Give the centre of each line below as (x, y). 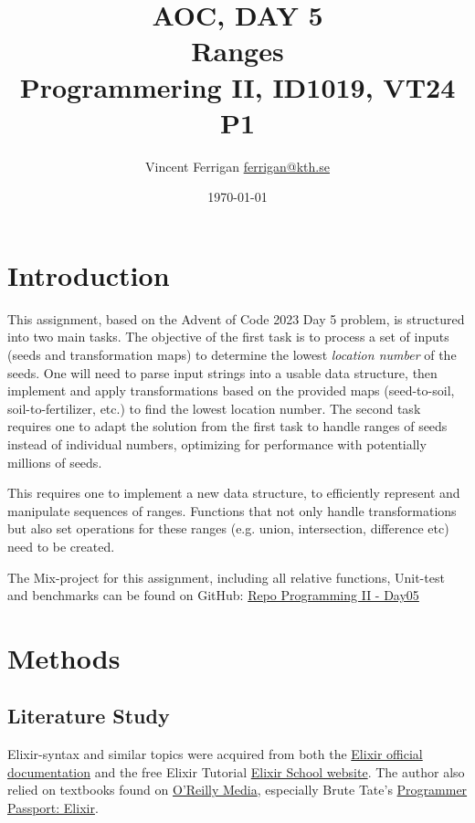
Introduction (89, 274)
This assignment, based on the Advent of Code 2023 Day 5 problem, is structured (236, 318)
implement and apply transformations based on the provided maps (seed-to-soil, (231, 390)
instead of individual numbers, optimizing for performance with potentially (217, 443)
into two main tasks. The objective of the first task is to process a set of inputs (228, 337)
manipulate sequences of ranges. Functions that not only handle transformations (232, 510)
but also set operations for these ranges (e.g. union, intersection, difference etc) (228, 528)
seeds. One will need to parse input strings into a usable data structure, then (222, 372)
